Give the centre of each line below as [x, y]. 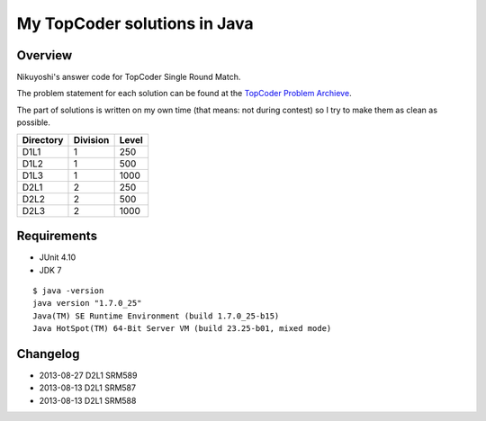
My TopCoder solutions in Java [135, 23]
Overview [45, 55]
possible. [34, 122]
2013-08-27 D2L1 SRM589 [88, 375]
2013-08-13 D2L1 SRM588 [88, 400]
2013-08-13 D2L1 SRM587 [88, 388]
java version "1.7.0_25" [87, 303]
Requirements [57, 236]
